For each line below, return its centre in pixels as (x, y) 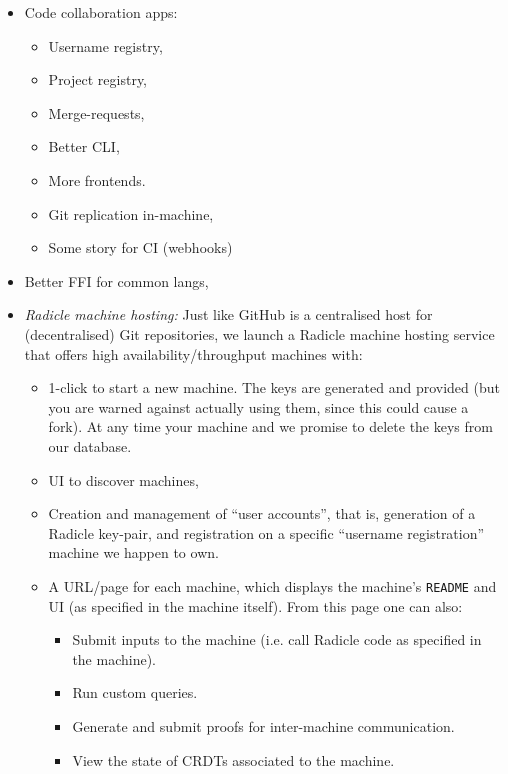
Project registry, (97, 79)
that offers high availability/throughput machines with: (193, 353)
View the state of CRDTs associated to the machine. (233, 759)
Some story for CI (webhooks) (140, 247)
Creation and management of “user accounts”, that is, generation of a (262, 513)
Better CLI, (84, 146)
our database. (90, 445)
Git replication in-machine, (131, 213)
